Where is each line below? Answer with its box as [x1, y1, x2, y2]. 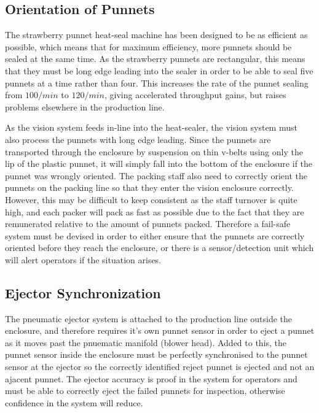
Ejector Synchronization [5, 283, 161, 302]
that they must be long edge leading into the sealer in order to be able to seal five [5, 64, 313, 77]
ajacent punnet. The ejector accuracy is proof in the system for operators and [5, 372, 297, 385]
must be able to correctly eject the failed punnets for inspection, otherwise [5, 384, 285, 397]
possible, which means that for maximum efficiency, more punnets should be [5, 40, 292, 53]
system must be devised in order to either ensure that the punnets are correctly [5, 229, 305, 242]
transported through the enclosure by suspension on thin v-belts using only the [5, 145, 303, 158]
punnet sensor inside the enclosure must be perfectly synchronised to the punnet [5, 348, 308, 361]
